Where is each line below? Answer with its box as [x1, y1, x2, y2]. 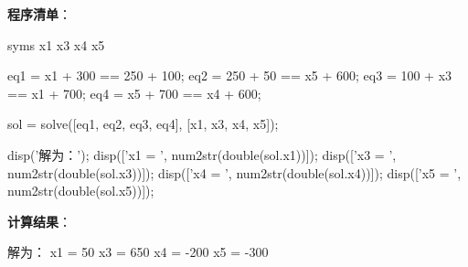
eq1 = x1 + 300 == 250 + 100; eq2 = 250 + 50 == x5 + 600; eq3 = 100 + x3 [7, 66, 452, 85]
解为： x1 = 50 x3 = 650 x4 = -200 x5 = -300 [7, 242, 269, 262]
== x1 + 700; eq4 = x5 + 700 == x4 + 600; [7, 83, 261, 102]
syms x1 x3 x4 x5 [7, 35, 105, 54]
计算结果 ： [7, 211, 71, 230]
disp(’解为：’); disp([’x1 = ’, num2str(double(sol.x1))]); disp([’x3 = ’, [7, 144, 397, 164]
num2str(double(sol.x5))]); [7, 181, 154, 200]
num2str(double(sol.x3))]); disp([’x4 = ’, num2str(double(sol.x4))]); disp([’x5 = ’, [7, 163, 462, 182]
